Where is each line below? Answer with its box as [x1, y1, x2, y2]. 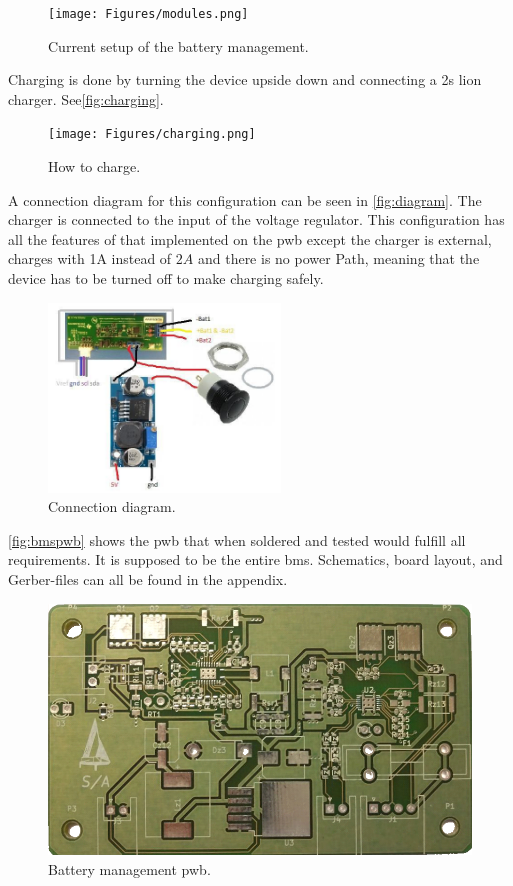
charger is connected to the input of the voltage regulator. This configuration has [8, 209, 505, 230]
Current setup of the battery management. [48, 35, 309, 56]
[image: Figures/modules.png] [48, 7, 249, 21]
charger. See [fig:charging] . [8, 88, 164, 109]
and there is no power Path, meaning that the [197, 248, 480, 269]
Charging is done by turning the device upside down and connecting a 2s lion [8, 69, 482, 90]
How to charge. [48, 156, 141, 177]
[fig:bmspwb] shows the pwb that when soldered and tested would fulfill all [8, 529, 466, 550]
